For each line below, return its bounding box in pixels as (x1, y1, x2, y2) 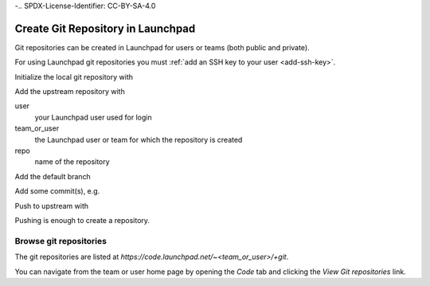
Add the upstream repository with (14, 87, 125, 96)
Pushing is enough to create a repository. (14, 215, 150, 225)
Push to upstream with (14, 201, 89, 210)
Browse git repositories (14, 235, 107, 246)
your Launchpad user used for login (34, 112, 152, 122)
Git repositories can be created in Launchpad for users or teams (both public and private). (14, 42, 310, 52)
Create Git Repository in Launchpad (14, 22, 196, 35)
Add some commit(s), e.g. (14, 186, 100, 196)
